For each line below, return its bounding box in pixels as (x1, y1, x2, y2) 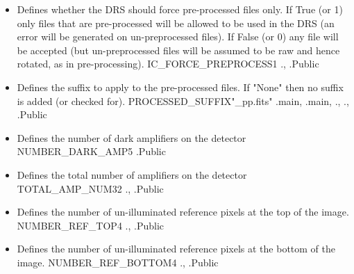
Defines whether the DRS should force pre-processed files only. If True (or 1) (17, 2, 343, 16)
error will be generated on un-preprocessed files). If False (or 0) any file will (17, 29, 339, 44)
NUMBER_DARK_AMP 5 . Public (17, 144, 166, 159)
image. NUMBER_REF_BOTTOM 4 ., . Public (17, 255, 219, 269)
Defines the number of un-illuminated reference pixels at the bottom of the (17, 241, 335, 256)
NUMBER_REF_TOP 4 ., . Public (17, 218, 165, 232)
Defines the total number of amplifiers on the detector (17, 167, 247, 182)
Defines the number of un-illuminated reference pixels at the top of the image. (17, 204, 349, 219)
